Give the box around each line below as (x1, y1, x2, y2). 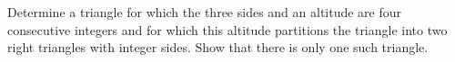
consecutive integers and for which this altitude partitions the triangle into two (7, 20, 448, 39)
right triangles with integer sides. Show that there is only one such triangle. (7, 38, 429, 57)
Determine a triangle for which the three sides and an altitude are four (7, 3, 402, 21)
